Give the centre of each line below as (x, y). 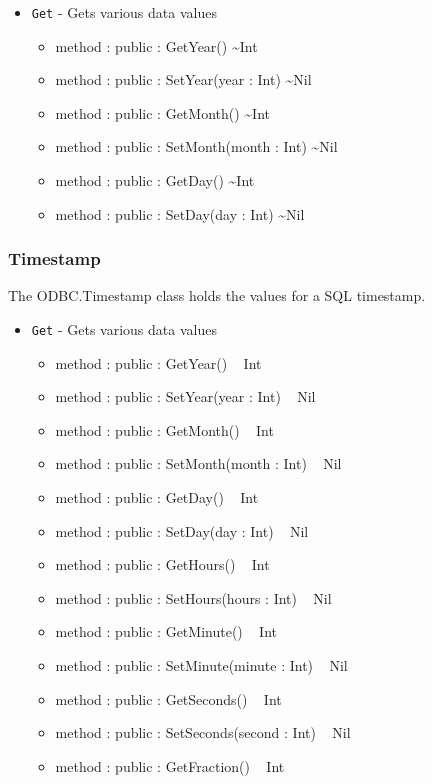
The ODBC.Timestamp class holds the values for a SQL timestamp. (217, 295)
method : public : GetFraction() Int (170, 765)
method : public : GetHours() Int (162, 564)
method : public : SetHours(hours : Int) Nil (193, 597)
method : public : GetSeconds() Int (168, 698)
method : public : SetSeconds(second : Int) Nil (203, 732)
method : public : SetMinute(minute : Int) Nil (201, 665)
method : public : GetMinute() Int (166, 631)
